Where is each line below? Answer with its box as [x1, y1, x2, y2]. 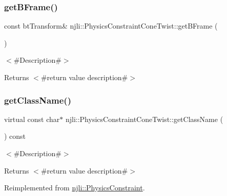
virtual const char [4, 113, 60, 124]
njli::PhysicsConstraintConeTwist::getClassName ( [65, 113, 223, 124]
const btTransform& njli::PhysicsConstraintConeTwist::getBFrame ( [4, 20, 218, 31]
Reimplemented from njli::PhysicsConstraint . [4, 182, 145, 193]
